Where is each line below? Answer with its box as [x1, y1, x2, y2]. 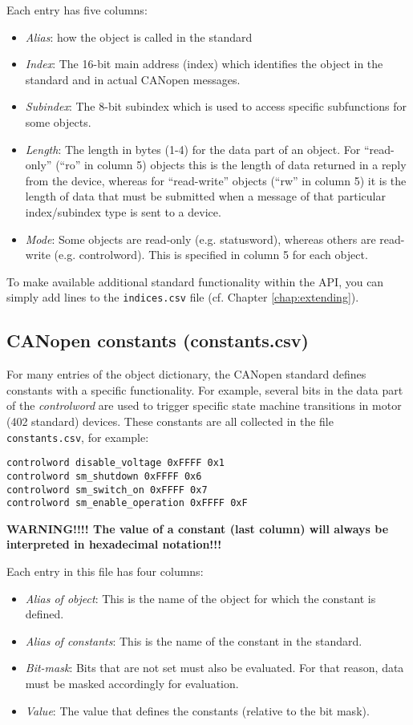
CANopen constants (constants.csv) [6, 328, 309, 353]
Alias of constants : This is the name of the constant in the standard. [25, 632, 362, 649]
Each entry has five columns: [6, 2, 148, 18]
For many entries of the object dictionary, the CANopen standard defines [6, 366, 366, 383]
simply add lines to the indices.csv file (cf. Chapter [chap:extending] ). [6, 289, 359, 306]
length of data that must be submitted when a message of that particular [25, 188, 386, 205]
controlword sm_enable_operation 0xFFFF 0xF [6, 497, 248, 509]
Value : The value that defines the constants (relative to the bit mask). [25, 702, 370, 719]
